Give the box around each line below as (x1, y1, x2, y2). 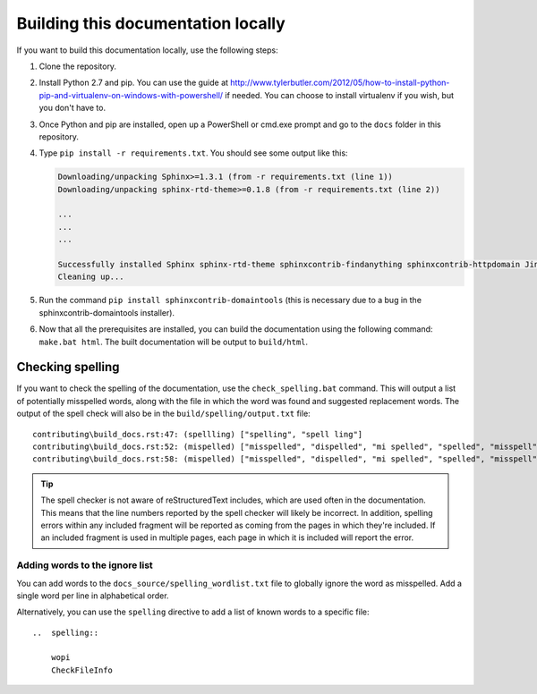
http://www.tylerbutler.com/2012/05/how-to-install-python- (229, 77, 450, 89)
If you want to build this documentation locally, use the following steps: (16, 45, 279, 55)
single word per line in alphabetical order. (16, 590, 169, 601)
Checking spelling (16, 360, 120, 375)
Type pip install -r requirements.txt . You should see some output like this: (38, 148, 348, 158)
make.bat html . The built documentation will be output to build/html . (38, 336, 309, 347)
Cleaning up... (57, 272, 124, 282)
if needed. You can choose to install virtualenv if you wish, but (225, 89, 455, 100)
